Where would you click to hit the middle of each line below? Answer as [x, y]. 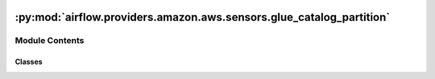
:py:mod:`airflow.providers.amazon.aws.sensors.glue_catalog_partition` [203, 17]
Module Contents [50, 41]
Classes [29, 62]
